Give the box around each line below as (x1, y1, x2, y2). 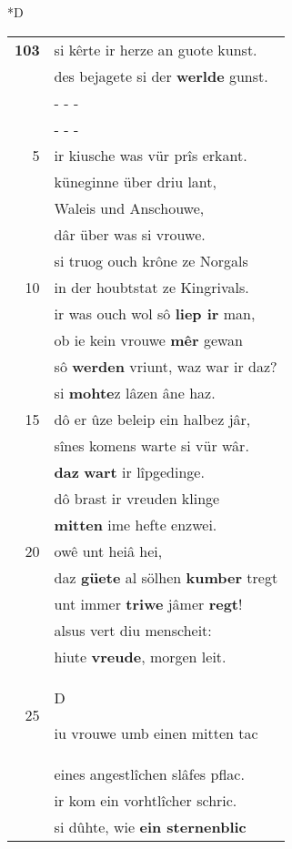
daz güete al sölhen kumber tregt (54, 566, 278, 588)
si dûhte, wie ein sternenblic (54, 815, 247, 837)
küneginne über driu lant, (54, 170, 216, 192)
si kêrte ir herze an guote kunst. (54, 38, 257, 60)
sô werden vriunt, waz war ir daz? (54, 355, 277, 377)
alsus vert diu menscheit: (54, 619, 212, 641)
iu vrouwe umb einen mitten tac (54, 722, 258, 743)
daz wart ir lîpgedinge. (54, 460, 205, 482)
